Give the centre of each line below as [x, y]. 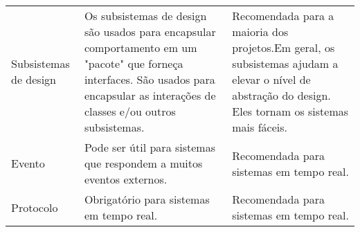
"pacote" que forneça [134, 63]
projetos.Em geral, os [283, 47]
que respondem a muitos [143, 163]
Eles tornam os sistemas [290, 111]
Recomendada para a [283, 16]
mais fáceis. [260, 127]
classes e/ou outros [130, 111]
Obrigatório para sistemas [147, 199]
